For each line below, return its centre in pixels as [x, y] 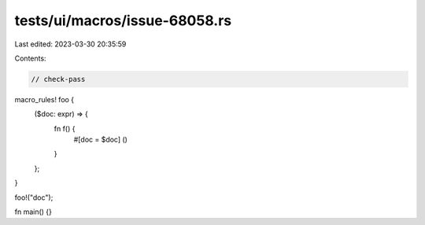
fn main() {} [33, 212]
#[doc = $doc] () [100, 140]
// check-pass [58, 79]
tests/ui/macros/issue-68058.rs [123, 20]
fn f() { [65, 128]
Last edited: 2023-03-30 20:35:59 [70, 44]
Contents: [30, 58]
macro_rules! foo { [44, 99]
